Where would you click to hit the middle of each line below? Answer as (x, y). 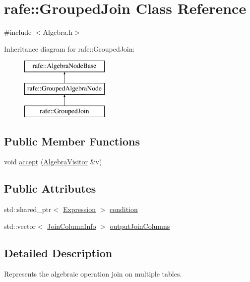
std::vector (20, 226)
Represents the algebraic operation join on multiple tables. (93, 273)
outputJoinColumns (140, 226)
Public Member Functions (72, 141)
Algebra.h (58, 32)
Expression (79, 209)
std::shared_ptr (28, 209)
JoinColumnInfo (72, 226)
